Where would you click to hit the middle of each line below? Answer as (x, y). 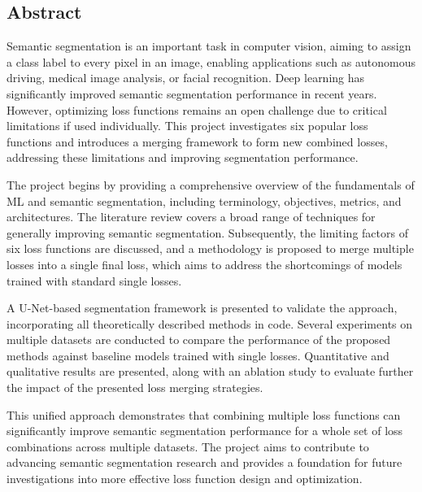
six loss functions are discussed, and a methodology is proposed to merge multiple (210, 248)
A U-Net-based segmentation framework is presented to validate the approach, (202, 308)
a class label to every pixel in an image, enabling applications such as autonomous (211, 61)
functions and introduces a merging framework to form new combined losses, (197, 141)
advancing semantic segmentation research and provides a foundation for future (204, 462)
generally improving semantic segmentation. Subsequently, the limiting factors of (207, 232)
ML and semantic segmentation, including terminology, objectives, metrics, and (204, 200)
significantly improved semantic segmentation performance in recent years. (192, 93)
